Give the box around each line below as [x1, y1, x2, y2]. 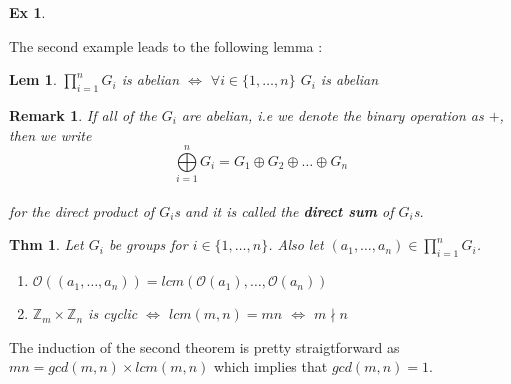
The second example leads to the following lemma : [9, 35, 323, 56]
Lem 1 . [9, 69, 57, 90]
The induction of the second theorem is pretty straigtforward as [9, 336, 400, 357]
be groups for [108, 234, 188, 255]
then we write [9, 124, 92, 145]
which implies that [213, 356, 328, 377]
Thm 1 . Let [9, 234, 84, 255]
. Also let [268, 234, 324, 255]
